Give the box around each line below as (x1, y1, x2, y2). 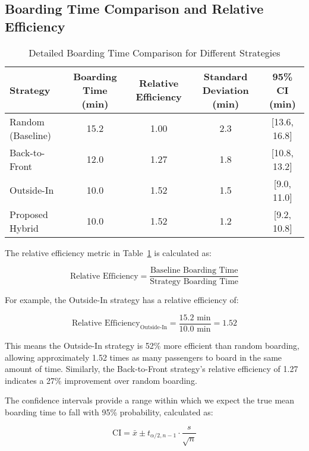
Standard (203, 69, 248, 83)
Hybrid (10, 220, 39, 235)
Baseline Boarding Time (150, 266, 238, 275)
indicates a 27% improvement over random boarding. (5, 374, 197, 386)
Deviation (202, 83, 249, 97)
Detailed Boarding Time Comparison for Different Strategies (29, 45, 280, 59)
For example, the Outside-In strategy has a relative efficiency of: (5, 294, 239, 306)
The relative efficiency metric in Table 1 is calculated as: (5, 246, 212, 258)
